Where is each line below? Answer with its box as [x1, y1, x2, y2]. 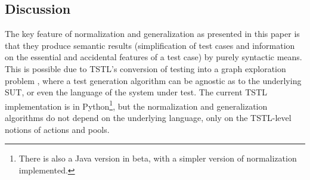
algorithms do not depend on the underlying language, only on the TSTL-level [5, 111, 292, 124]
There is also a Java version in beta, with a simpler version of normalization [18, 152, 297, 165]
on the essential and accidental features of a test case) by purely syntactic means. [5, 51, 302, 63]
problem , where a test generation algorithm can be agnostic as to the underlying [5, 74, 302, 86]
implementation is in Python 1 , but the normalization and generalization [5, 98, 268, 112]
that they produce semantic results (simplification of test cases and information [5, 39, 295, 51]
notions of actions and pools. [5, 123, 110, 135]
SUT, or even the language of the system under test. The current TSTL [5, 86, 267, 98]
